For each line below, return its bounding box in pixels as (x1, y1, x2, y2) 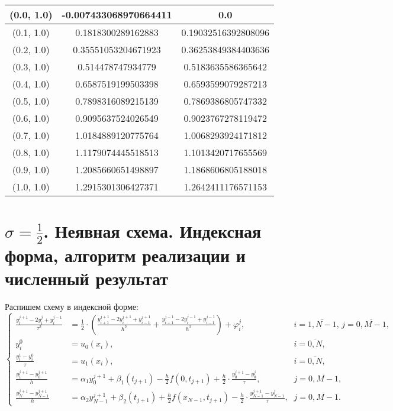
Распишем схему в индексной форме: (5, 300, 138, 312)
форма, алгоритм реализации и (5, 242, 246, 267)
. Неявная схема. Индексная (43, 219, 262, 243)
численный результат (5, 266, 169, 290)
